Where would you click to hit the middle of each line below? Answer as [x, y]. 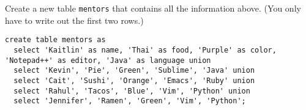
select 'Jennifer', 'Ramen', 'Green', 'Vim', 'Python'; [130, 101]
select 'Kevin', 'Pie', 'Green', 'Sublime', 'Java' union [134, 71]
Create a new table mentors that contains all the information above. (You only [153, 8]
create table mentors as [55, 40]
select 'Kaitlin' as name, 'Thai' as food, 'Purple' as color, [145, 50]
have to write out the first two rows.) [74, 20]
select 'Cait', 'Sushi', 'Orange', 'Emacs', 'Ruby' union [134, 80]
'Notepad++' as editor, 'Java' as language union [108, 60]
